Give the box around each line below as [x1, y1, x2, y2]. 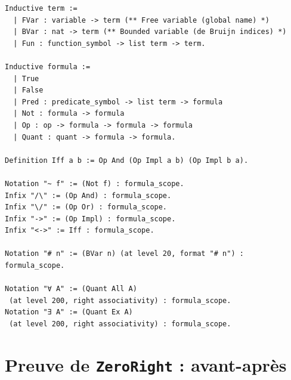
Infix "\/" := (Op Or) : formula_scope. [5, 203, 168, 212]
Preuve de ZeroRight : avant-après [5, 352, 287, 376]
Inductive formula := [5, 62, 91, 71]
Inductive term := [5, 4, 78, 13]
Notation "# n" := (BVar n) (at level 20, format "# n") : [5, 249, 244, 258]
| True [13, 74, 39, 83]
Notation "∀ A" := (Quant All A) [5, 285, 137, 294]
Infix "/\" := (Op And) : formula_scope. [5, 191, 172, 200]
